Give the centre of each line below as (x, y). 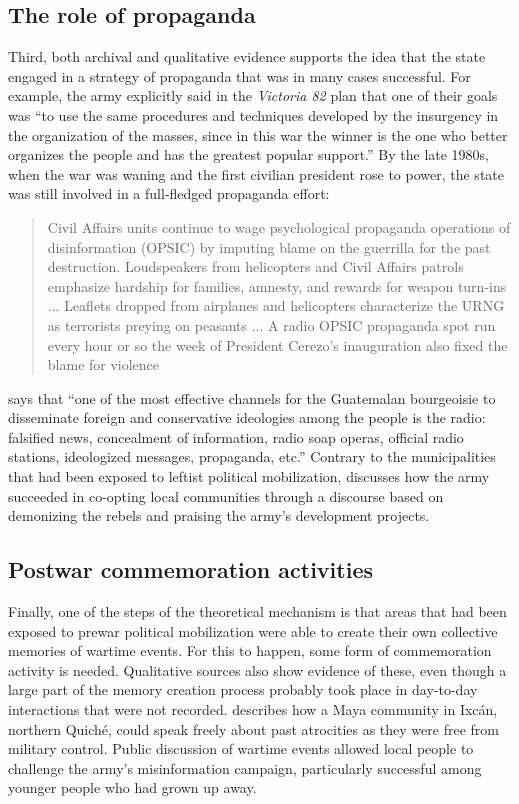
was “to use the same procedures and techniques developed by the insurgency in (253, 114)
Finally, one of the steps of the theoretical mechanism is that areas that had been (257, 611)
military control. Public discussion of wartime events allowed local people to (241, 748)
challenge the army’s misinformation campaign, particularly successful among (245, 767)
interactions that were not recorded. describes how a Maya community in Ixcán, (253, 709)
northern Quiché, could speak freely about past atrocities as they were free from (253, 728)
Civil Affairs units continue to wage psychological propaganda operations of (279, 226)
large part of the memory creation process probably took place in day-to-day (243, 689)
